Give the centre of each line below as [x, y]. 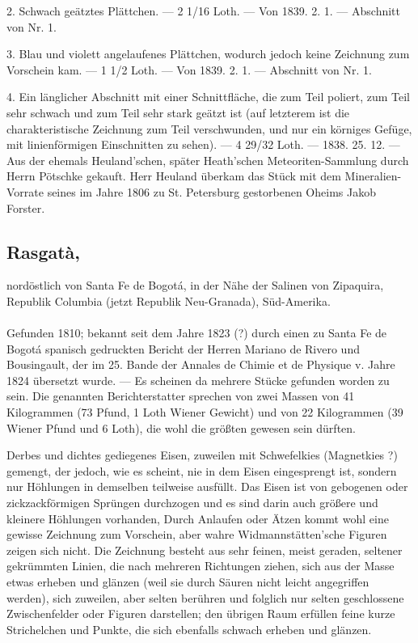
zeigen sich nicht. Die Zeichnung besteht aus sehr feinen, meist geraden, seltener [205, 550]
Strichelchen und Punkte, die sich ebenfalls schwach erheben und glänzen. [189, 629]
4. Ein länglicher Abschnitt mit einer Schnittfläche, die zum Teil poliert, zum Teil [208, 97]
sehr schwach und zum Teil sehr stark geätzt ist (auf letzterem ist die [178, 112]
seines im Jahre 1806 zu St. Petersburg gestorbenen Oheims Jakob [211, 191]
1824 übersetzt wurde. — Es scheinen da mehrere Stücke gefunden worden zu [198, 380]
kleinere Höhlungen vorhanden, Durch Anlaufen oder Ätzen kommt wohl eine [198, 518]
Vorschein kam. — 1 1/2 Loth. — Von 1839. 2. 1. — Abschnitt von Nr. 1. [189, 69]
